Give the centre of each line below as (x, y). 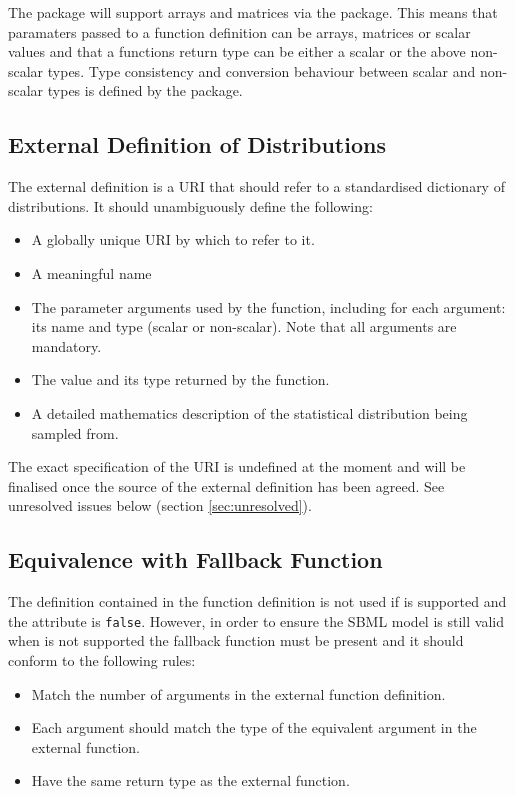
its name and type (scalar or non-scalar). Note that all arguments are (244, 326)
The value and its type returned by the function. (180, 379)
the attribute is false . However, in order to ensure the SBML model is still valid (256, 620)
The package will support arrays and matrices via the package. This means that (253, 12)
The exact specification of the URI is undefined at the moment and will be (237, 466)
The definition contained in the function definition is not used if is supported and (257, 601)
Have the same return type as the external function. (190, 780)
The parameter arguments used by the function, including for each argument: (268, 306)
